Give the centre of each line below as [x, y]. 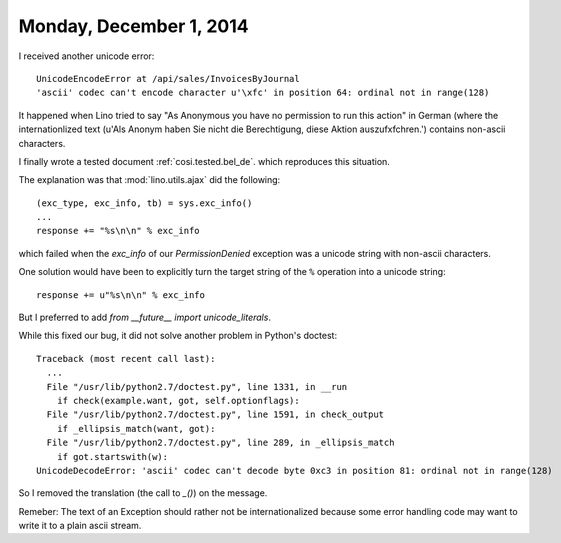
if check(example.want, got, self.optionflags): [178, 400]
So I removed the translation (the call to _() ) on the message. [143, 493]
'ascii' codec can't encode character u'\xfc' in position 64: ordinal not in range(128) [263, 93]
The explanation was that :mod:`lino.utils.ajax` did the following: [149, 180]
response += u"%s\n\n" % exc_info [120, 294]
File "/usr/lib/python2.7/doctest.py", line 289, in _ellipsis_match [220, 443]
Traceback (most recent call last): [126, 358]
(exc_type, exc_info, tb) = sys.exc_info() [144, 203]
